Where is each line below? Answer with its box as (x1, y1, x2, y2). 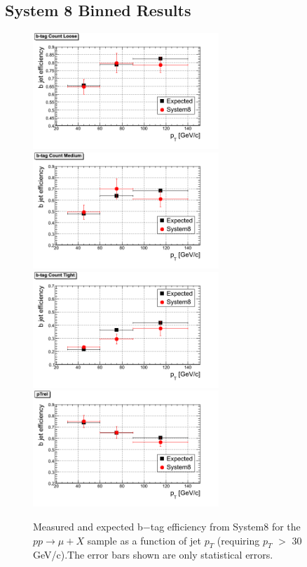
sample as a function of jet (87, 533, 201, 547)
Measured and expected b (33, 519, 143, 534)
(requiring (217, 533, 260, 547)
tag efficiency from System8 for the (150, 519, 301, 534)
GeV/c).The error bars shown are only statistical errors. (33, 547, 273, 562)
